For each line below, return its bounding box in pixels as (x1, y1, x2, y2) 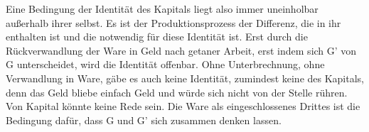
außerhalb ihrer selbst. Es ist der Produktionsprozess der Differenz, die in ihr (6, 15, 341, 30)
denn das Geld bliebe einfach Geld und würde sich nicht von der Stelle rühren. (6, 84, 348, 99)
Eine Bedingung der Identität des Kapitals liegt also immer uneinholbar (6, 1, 319, 16)
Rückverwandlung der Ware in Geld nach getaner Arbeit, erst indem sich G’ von (6, 43, 357, 57)
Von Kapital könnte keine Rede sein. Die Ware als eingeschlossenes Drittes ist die (6, 99, 360, 114)
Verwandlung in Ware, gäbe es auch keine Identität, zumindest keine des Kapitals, (6, 70, 364, 85)
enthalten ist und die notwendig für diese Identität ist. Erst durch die (6, 29, 308, 44)
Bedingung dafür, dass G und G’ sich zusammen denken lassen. (6, 112, 282, 127)
